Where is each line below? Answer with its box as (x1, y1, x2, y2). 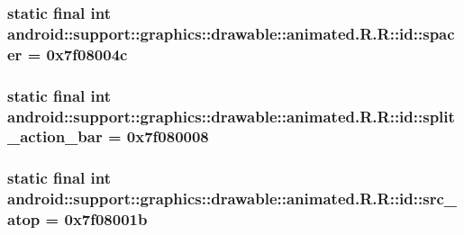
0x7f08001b (64, 208, 148, 230)
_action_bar (7, 125, 103, 148)
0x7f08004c (46, 42, 128, 65)
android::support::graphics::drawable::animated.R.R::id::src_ (7, 187, 457, 210)
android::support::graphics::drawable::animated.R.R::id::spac (7, 22, 455, 44)
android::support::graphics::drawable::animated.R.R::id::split (7, 104, 455, 127)
